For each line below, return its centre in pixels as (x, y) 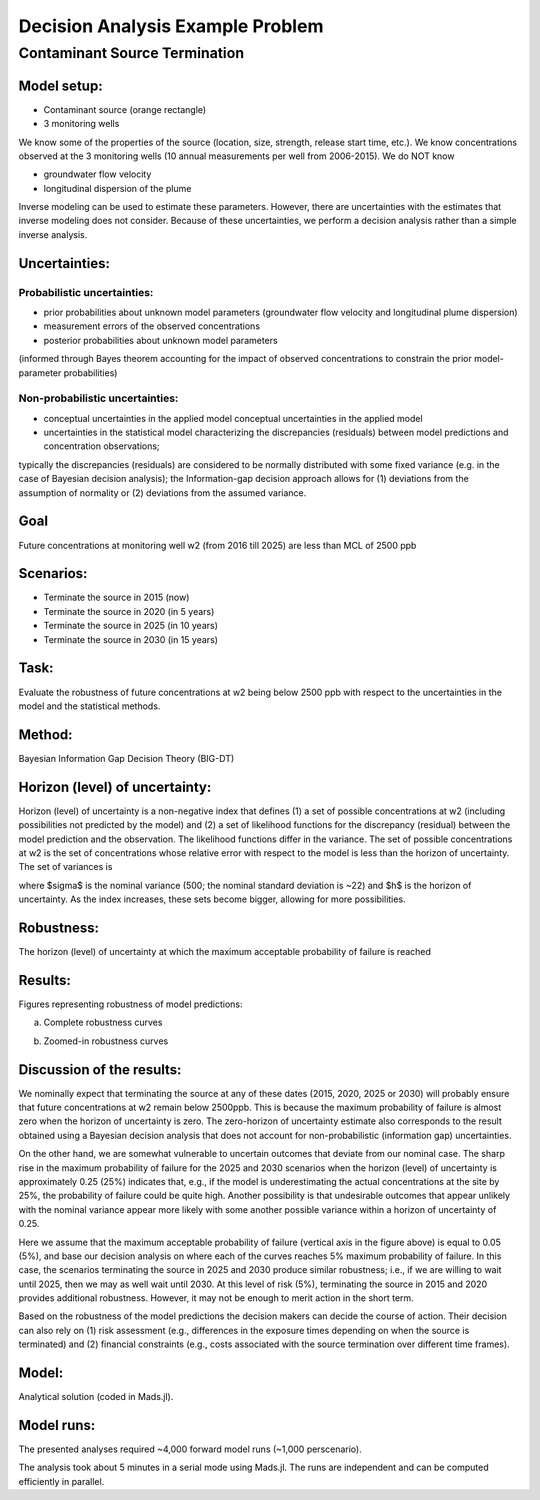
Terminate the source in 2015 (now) (116, 597)
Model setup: (61, 85)
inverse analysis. (53, 234)
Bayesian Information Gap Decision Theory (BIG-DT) (126, 758)
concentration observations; (101, 446)
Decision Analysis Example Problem (171, 26)
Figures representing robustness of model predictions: (131, 1004)
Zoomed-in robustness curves (106, 1041)
